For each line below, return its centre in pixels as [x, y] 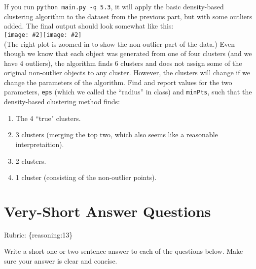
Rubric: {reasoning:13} [38, 234]
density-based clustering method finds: [62, 102]
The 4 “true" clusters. [48, 118]
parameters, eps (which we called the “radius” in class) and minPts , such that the [128, 92]
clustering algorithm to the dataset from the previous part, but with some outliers [128, 16]
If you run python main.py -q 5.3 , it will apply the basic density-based [114, 6]
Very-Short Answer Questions [108, 211]
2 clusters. [31, 161]
